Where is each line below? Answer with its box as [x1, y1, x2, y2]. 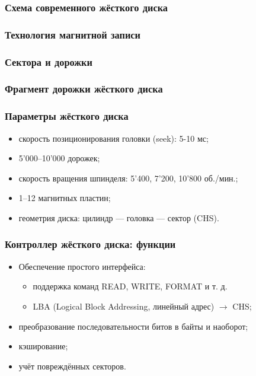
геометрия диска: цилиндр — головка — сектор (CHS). [18, 211, 219, 224]
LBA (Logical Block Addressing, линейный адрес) [33, 299, 215, 312]
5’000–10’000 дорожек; [18, 152, 100, 164]
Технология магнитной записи [5, 27, 141, 42]
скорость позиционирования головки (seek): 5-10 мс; [18, 132, 209, 144]
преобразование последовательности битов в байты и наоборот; [18, 320, 248, 332]
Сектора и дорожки [5, 54, 92, 69]
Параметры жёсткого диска [5, 109, 129, 123]
